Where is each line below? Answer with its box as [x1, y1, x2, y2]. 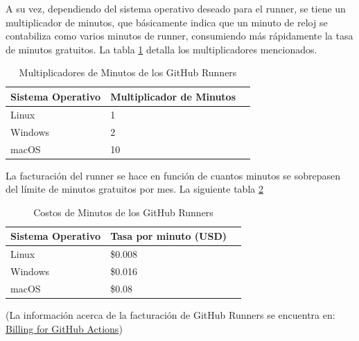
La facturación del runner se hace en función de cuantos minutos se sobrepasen [6, 168, 341, 182]
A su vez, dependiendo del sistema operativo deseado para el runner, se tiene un [6, 1, 346, 15]
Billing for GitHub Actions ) [6, 321, 123, 335]
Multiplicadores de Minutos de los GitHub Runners [19, 65, 237, 80]
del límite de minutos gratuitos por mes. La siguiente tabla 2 [6, 182, 263, 196]
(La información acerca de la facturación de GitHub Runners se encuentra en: [6, 308, 335, 322]
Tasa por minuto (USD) [110, 229, 227, 243]
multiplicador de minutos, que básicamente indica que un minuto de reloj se [6, 15, 328, 29]
